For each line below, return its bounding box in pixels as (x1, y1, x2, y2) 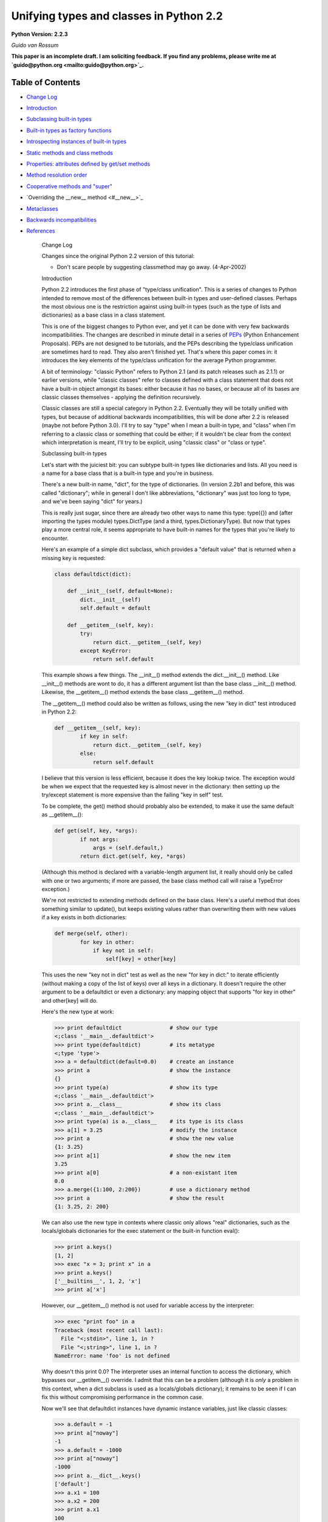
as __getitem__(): (41, 811, 83, 818)
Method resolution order (26, 171, 87, 179)
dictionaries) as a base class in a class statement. (41, 311, 166, 319)
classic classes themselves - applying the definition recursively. (41, 393, 202, 401)
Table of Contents (11, 77, 81, 88)
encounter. (41, 535, 69, 542)
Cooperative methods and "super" (26, 183, 112, 190)
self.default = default (80, 605, 151, 612)
